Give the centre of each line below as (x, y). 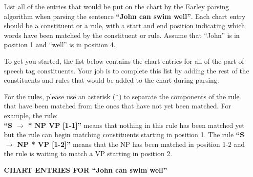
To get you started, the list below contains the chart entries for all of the (113, 61)
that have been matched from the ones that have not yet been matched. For (118, 106)
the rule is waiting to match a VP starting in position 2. (88, 153)
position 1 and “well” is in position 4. (60, 44)
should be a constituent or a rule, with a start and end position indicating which (125, 26)
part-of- (235, 61)
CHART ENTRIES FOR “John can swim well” (86, 169)
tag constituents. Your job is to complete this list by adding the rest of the (137, 70)
